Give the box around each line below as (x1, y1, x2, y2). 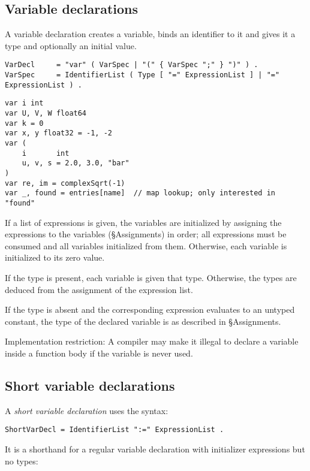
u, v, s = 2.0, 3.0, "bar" (22, 159, 130, 168)
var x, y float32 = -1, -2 (5, 129, 112, 138)
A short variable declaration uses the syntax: (5, 404, 168, 416)
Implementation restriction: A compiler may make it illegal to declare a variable (5, 335, 299, 348)
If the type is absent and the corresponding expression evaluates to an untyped (5, 303, 295, 316)
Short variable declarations (5, 376, 175, 394)
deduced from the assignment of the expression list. (5, 283, 193, 295)
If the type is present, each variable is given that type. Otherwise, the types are (5, 271, 297, 283)
